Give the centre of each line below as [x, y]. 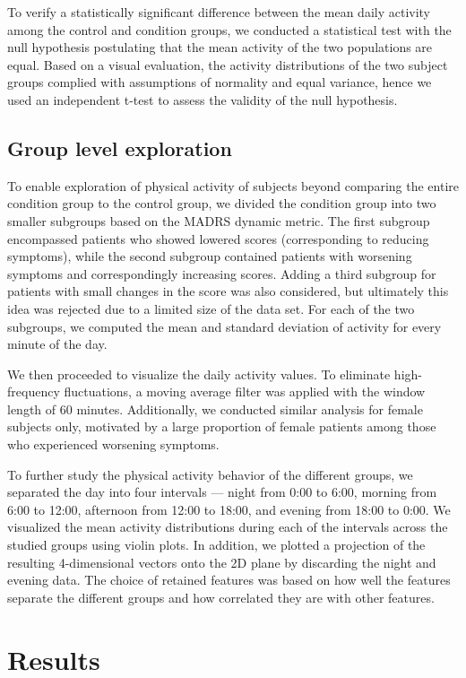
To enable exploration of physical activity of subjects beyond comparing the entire [233, 185]
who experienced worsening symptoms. [113, 444]
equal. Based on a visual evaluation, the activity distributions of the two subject [228, 64]
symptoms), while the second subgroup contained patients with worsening [210, 256]
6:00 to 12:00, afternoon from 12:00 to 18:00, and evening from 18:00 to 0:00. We [229, 509]
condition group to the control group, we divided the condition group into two [222, 203]
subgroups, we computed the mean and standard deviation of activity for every [224, 326]
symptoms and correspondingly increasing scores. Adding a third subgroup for [222, 273]
